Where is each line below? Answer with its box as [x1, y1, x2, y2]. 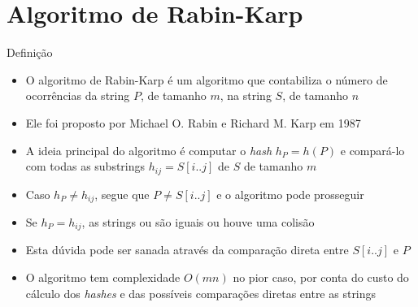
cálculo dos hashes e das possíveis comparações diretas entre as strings [25, 284, 377, 301]
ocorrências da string [25, 87, 130, 104]
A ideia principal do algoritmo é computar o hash [25, 141, 272, 158]
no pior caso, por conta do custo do [233, 269, 409, 286]
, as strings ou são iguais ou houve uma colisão [81, 214, 315, 230]
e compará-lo [340, 141, 405, 158]
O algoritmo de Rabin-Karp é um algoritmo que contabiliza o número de [25, 71, 388, 88]
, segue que [94, 185, 150, 202]
